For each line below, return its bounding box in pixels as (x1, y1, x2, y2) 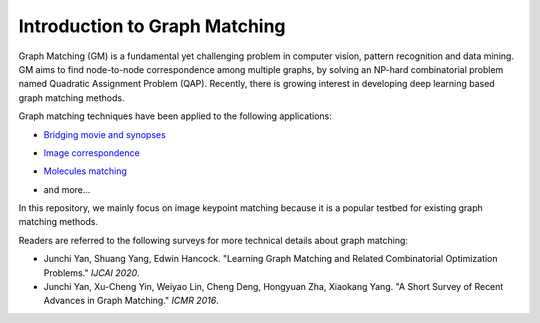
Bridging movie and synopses (43, 128, 167, 140)
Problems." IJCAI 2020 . (43, 266, 140, 279)
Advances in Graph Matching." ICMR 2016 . (43, 295, 219, 307)
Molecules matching (43, 165, 127, 177)
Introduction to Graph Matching (18, 15, 286, 37)
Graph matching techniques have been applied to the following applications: (18, 110, 332, 122)
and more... (43, 183, 91, 195)
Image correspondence (43, 146, 140, 159)
